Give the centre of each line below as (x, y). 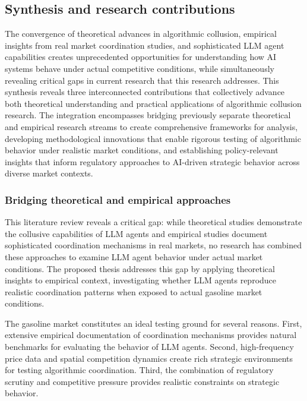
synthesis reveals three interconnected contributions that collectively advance (145, 92)
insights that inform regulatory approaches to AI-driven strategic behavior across (152, 161)
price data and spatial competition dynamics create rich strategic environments (149, 358)
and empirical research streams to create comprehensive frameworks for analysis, (151, 126)
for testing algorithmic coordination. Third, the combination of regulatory (139, 370)
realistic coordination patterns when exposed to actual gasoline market (134, 291)
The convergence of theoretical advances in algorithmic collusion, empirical (141, 34)
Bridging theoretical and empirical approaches (118, 199)
